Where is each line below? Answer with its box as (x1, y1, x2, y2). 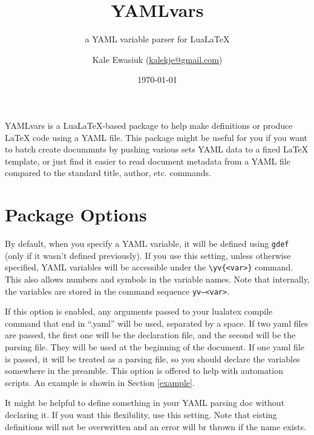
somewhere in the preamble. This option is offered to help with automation (5, 364, 283, 377)
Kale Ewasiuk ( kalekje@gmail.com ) (92, 53, 223, 65)
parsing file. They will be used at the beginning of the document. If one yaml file (5, 340, 304, 353)
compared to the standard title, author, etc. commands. (5, 166, 211, 179)
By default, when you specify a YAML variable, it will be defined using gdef (5, 237, 289, 249)
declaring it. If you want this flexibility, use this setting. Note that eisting (5, 408, 277, 420)
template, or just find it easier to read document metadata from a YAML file (5, 154, 290, 167)
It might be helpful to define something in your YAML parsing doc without (5, 396, 285, 409)
